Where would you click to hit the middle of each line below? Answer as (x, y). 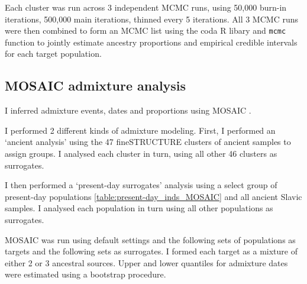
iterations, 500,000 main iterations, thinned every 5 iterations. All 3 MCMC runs (151, 19)
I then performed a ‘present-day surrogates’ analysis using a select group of (141, 185)
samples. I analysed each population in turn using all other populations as (139, 208)
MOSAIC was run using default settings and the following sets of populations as (150, 239)
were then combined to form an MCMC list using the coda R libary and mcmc (146, 30)
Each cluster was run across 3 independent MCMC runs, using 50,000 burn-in (146, 7)
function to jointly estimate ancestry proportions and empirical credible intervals (151, 42)
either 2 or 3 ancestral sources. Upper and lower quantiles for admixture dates (146, 262)
